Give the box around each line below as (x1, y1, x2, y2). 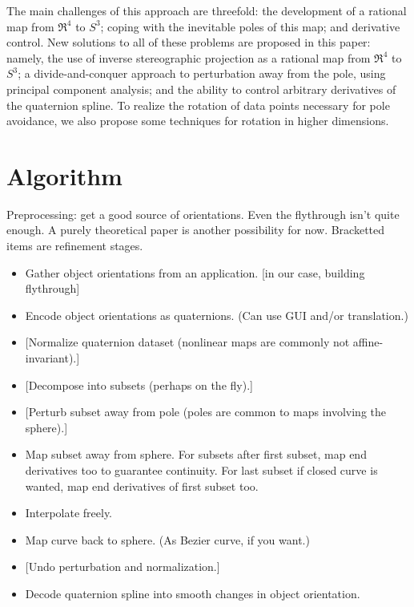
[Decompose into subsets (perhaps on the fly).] (25, 376, 253, 393)
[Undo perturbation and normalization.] (25, 558, 220, 575)
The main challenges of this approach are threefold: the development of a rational (6, 2, 407, 18)
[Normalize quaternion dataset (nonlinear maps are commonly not (25, 334, 350, 350)
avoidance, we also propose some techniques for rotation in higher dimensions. (6, 112, 389, 129)
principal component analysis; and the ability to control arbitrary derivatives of (6, 80, 396, 97)
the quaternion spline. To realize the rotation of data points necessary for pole (6, 96, 390, 113)
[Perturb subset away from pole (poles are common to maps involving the (25, 403, 386, 420)
